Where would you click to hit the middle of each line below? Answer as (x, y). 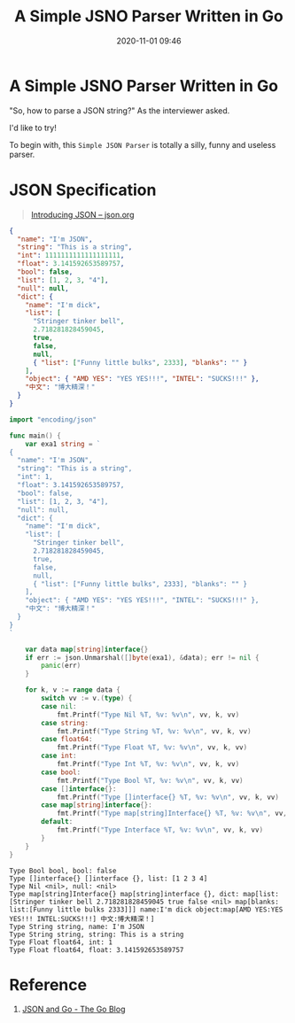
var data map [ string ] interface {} (87, 649)
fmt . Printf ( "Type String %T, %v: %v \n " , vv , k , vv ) (154, 731)
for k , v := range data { (73, 690)
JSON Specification (83, 190)
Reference (48, 984)
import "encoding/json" (53, 419)
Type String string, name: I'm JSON (77, 926)
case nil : (59, 706)
